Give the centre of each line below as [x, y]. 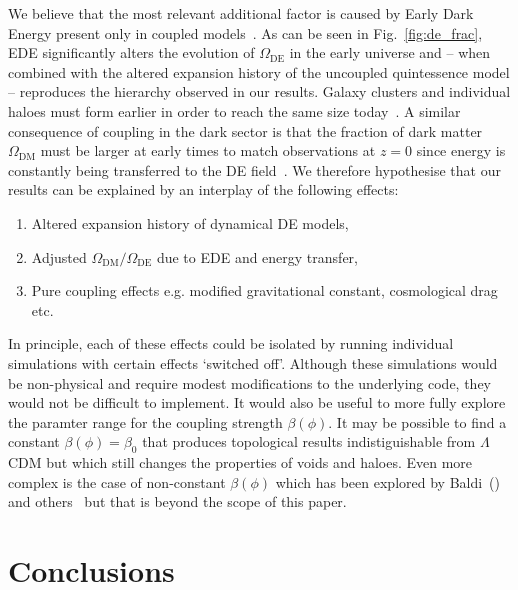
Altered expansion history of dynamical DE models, [190, 222]
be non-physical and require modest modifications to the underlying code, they [249, 382]
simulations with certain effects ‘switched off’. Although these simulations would [253, 362]
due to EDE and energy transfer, [257, 256]
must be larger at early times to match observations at [208, 150]
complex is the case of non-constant [117, 481]
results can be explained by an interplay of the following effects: [203, 189]
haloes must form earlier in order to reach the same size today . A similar [234, 110]
